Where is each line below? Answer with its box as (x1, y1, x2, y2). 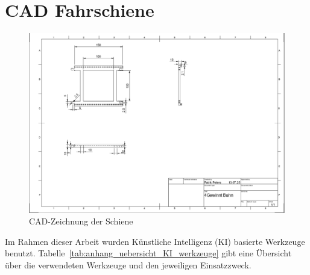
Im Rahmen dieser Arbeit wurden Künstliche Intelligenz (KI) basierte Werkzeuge (5, 235, 305, 247)
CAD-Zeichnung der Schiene (29, 215, 133, 227)
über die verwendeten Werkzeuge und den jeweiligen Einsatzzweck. (5, 259, 251, 271)
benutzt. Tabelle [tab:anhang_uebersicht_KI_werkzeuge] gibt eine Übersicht (5, 247, 292, 259)
